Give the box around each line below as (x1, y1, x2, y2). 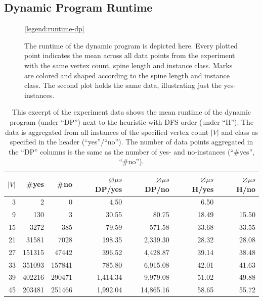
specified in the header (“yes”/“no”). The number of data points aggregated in (10, 136, 253, 147)
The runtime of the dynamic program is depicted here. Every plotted (24, 40, 238, 51)
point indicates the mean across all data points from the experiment (24, 50, 235, 61)
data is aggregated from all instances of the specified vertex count (5, 126, 209, 137)
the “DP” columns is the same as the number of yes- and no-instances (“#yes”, (9, 146, 254, 157)
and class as (221, 126, 258, 137)
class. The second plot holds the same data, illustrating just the (24, 80, 222, 90)
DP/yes (95, 183, 122, 194)
